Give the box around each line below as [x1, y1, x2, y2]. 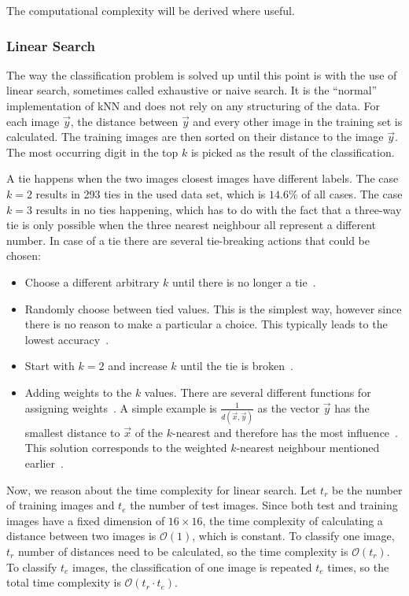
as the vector [257, 399, 320, 416]
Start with [24, 357, 75, 374]
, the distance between [70, 113, 179, 129]
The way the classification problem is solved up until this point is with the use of [6, 66, 397, 83]
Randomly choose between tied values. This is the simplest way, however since [24, 300, 402, 317]
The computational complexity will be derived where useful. [6, 2, 295, 18]
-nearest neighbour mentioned [236, 439, 380, 456]
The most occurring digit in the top [6, 143, 179, 160]
